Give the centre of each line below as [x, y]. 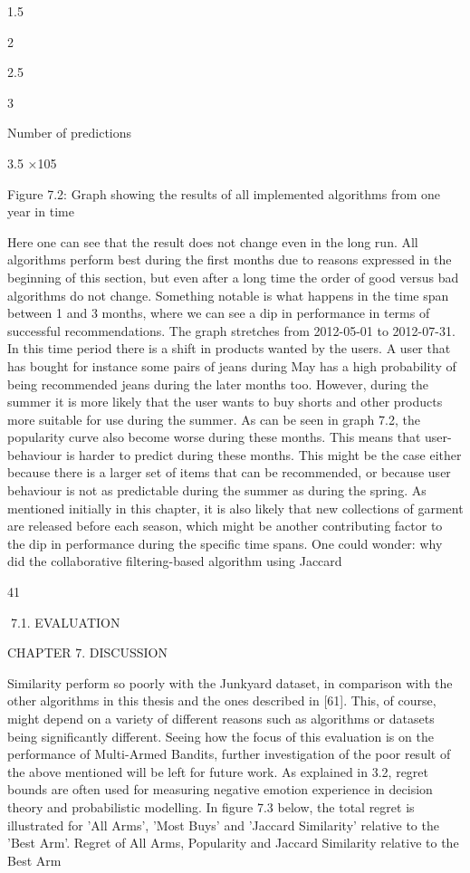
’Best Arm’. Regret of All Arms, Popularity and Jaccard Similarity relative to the [233, 843]
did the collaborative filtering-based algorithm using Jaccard [175, 561]
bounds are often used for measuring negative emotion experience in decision [220, 789]
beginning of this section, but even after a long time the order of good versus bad [233, 277]
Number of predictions [70, 133]
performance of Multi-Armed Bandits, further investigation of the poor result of [229, 754]
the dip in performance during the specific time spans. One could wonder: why [225, 543]
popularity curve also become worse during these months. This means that [214, 437]
